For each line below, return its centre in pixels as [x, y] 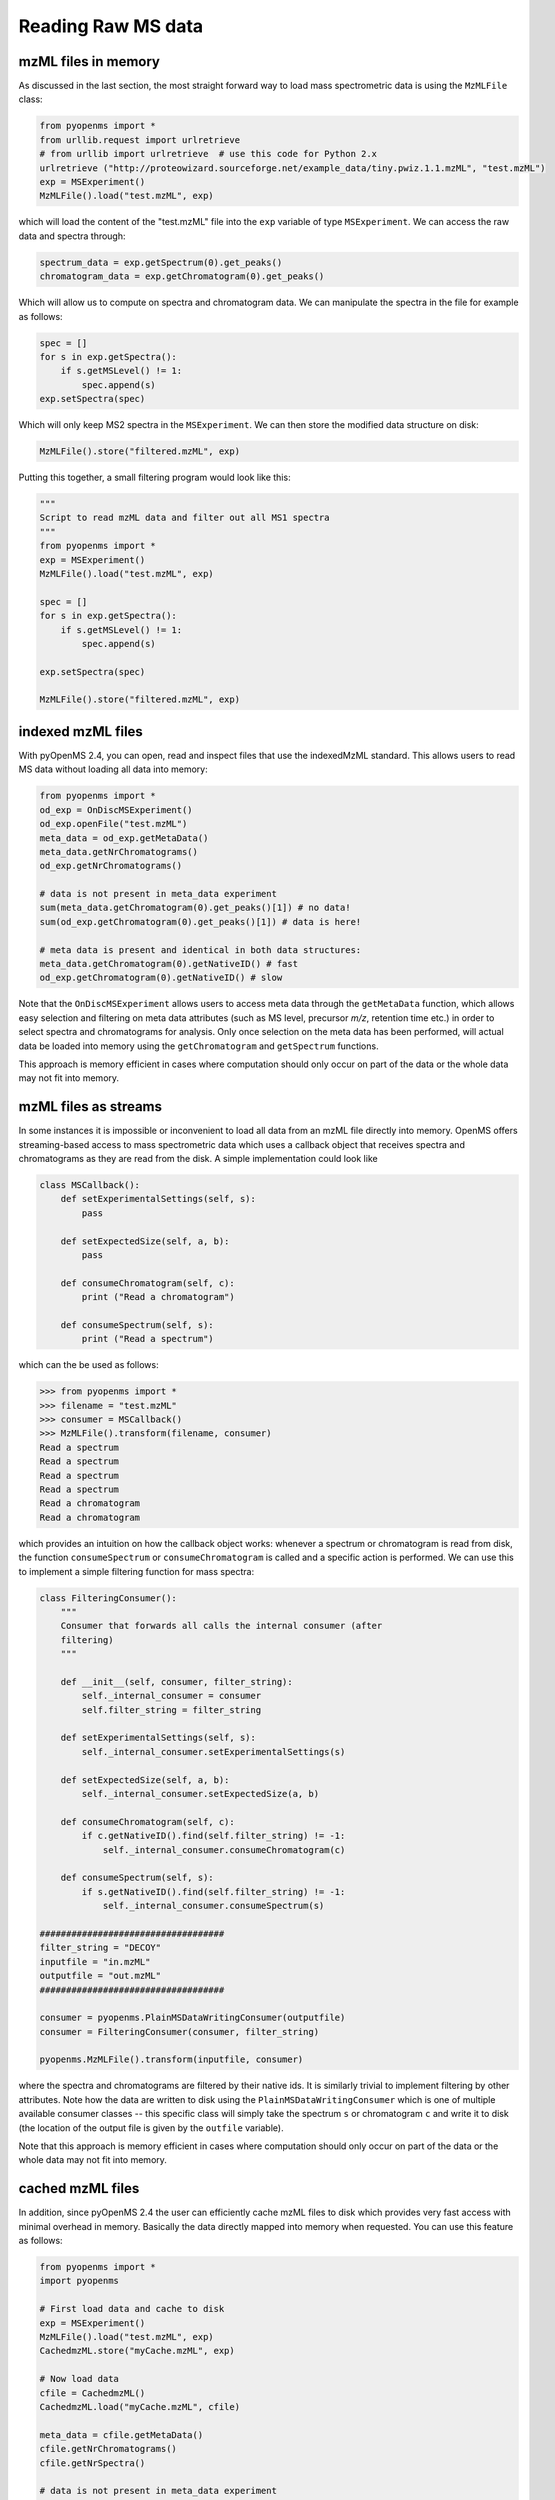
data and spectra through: [72, 236]
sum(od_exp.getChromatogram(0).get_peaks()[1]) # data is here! [200, 921]
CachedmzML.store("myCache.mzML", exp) [137, 2351]
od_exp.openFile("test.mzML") [113, 824]
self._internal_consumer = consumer [171, 1696]
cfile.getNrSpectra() [92, 2463]
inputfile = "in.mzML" [95, 1961]
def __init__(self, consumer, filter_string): [177, 1681]
